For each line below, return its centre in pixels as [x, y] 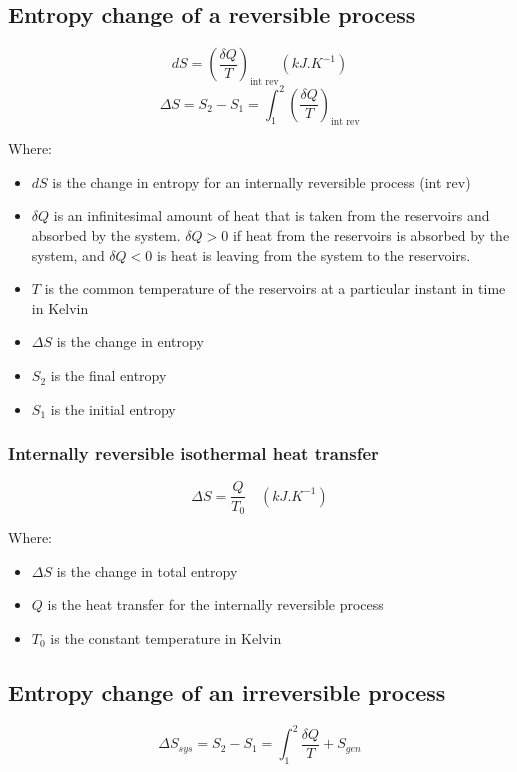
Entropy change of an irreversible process [227, 691]
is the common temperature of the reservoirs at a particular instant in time [275, 288]
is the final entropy [108, 375]
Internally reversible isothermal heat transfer [193, 453]
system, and [68, 254]
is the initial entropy [113, 408]
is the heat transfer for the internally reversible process [215, 604]
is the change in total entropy [147, 570]
